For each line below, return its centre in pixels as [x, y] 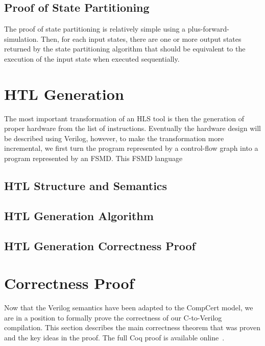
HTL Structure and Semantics [86, 186]
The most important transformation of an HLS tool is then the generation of [124, 118]
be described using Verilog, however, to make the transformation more [114, 138]
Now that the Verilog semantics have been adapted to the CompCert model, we [129, 308]
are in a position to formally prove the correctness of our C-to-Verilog [113, 317]
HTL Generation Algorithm [79, 215]
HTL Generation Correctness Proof [100, 245]
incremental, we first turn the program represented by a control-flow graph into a [131, 148]
